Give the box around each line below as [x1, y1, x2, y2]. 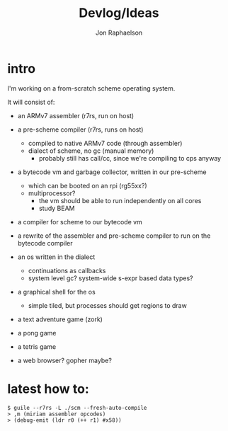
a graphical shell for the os [17, 287, 96, 296]
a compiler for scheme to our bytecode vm [17, 217, 143, 226]
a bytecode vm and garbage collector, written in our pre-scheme [17, 168, 207, 176]
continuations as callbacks [28, 266, 106, 275]
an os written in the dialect [17, 253, 96, 261]
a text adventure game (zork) [17, 315, 103, 323]
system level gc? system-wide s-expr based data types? [28, 274, 193, 282]
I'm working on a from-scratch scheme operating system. [7, 84, 176, 93]
